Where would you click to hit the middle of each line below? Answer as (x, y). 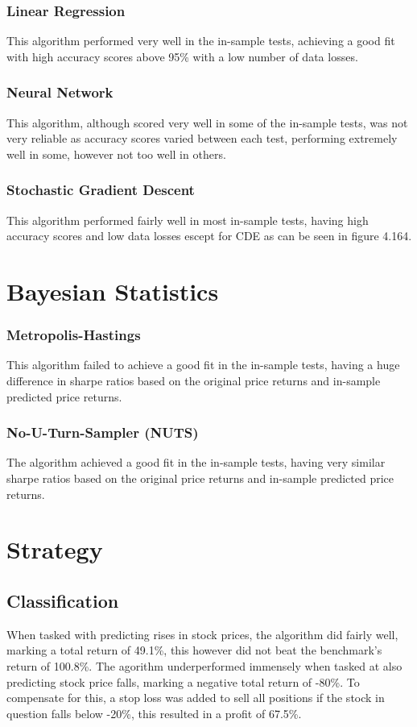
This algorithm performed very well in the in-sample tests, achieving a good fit (201, 41)
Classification (63, 600)
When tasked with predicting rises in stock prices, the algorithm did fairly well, (202, 634)
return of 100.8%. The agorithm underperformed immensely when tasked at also (204, 665)
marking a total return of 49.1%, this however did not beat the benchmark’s (194, 650)
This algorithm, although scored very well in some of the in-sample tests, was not (207, 122)
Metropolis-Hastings (74, 335)
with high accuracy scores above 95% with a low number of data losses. (182, 56)
